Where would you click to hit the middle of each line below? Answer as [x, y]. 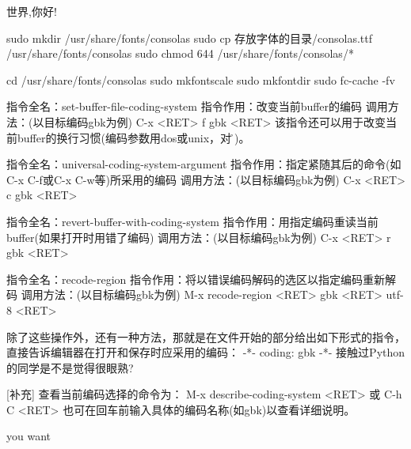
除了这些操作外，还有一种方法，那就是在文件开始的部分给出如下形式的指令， [206, 336]
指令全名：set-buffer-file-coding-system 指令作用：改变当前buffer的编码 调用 [197, 106]
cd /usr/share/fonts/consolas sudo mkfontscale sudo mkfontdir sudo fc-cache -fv [201, 79]
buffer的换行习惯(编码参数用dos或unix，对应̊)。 [133, 137]
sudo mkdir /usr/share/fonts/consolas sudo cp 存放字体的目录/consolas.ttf [190, 38]
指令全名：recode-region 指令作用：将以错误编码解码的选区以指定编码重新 [196, 279]
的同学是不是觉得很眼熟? [70, 367]
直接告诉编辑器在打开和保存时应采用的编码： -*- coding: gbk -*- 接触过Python [206, 352]
